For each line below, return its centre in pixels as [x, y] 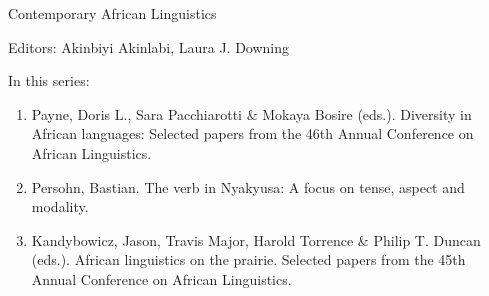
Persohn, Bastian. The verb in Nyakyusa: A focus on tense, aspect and [248, 186]
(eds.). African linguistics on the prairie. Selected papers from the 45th [248, 259]
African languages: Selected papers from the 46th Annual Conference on [252, 133]
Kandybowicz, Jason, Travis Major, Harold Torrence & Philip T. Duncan [256, 239]
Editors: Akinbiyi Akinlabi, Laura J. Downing [149, 46]
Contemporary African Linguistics [112, 13]
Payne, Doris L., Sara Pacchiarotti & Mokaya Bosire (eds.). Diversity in [251, 113]
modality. [60, 206]
